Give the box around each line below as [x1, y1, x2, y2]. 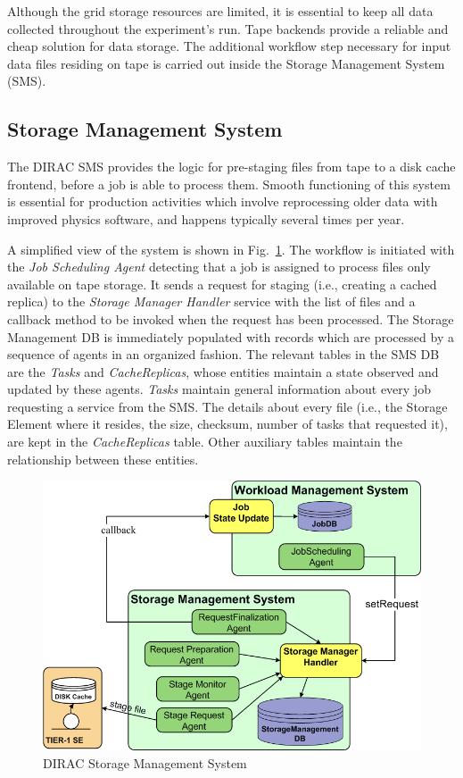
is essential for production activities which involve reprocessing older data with [7, 192, 438, 211]
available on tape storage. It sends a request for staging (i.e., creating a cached [7, 274, 437, 293]
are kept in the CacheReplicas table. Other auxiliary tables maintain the [7, 432, 402, 451]
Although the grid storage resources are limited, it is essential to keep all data [7, 2, 434, 20]
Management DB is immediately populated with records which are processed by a [7, 327, 454, 346]
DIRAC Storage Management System [43, 753, 247, 772]
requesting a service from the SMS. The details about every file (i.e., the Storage [7, 397, 448, 415]
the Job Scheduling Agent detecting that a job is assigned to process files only [7, 257, 431, 276]
